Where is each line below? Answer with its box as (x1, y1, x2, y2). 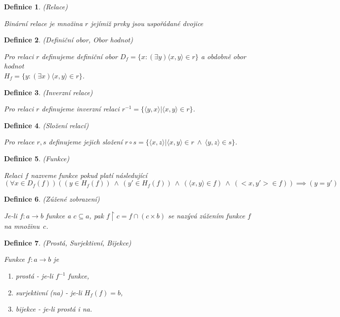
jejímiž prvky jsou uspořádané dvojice (90, 18, 204, 28)
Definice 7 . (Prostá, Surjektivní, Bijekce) (4, 237, 131, 247)
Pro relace (4, 137, 35, 147)
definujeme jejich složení (48, 137, 123, 147)
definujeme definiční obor (42, 51, 118, 61)
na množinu (4, 221, 40, 231)
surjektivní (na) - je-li (15, 287, 82, 297)
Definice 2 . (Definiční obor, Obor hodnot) (4, 35, 133, 45)
